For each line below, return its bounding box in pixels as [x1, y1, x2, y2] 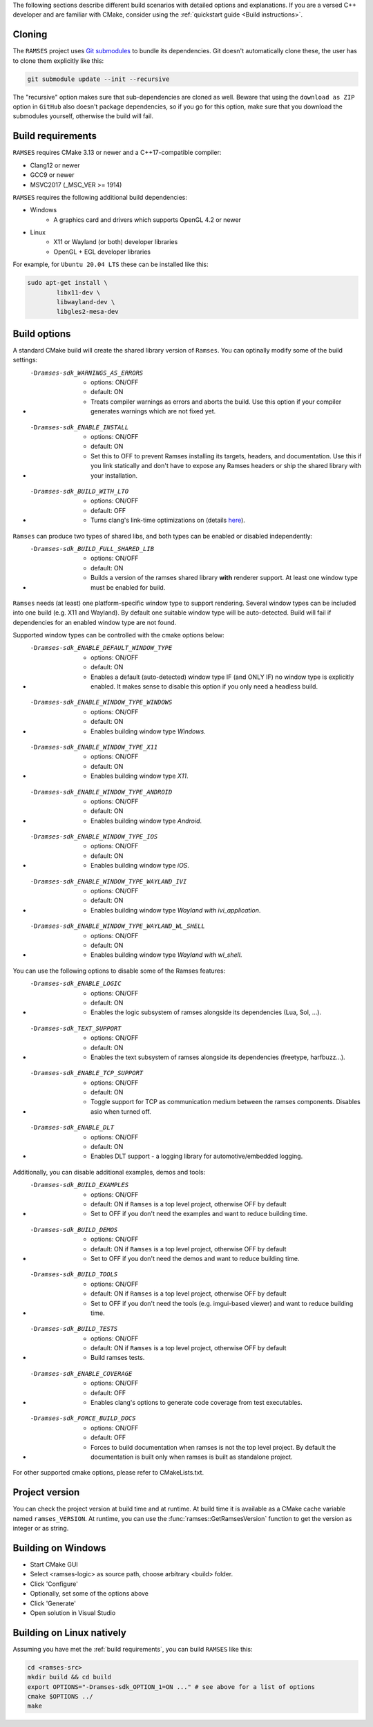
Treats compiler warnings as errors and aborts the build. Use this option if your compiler [90, 398, 342, 406]
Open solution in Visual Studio [30, 1608, 116, 1617]
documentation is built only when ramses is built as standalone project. [90, 1453, 293, 1461]
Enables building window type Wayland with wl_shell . [90, 951, 242, 959]
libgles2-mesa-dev [56, 308, 119, 316]
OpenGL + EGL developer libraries [53, 248, 151, 256]
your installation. [90, 471, 138, 480]
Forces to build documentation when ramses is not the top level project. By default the [90, 1443, 336, 1451]
